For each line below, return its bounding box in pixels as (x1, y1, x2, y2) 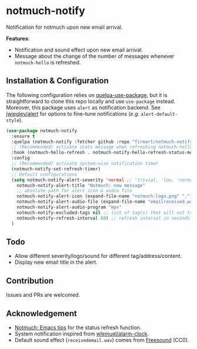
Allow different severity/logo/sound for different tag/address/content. (14, 253, 182, 260)
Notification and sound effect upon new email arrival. (14, 46, 143, 53)
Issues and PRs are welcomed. (6, 291, 80, 298)
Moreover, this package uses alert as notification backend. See (6, 104, 161, 111)
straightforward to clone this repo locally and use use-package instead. (6, 98, 176, 105)
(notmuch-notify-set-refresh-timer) (11, 166, 101, 172)
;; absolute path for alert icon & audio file (16, 188, 133, 194)
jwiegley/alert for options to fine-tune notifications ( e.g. (6, 110, 140, 117)
